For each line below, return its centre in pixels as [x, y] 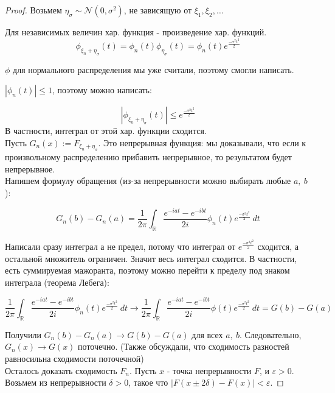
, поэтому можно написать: [102, 90]
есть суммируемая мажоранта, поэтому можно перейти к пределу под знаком [147, 270]
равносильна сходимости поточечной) [74, 358]
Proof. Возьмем [33, 10]
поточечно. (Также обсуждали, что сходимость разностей [184, 346]
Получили [23, 334]
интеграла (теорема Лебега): [57, 282]
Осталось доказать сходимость [61, 370]
